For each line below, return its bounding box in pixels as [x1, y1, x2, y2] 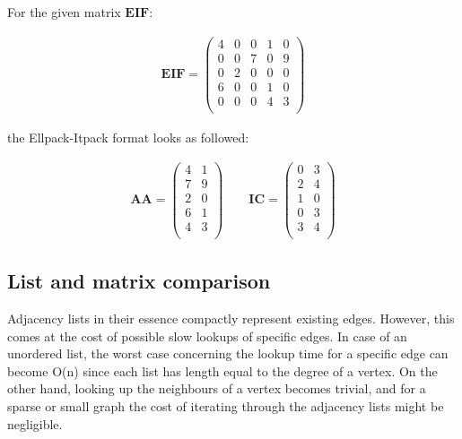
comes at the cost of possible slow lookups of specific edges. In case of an [7, 326, 407, 345]
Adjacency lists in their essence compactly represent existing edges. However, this [7, 308, 455, 327]
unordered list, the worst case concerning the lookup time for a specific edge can [7, 344, 449, 363]
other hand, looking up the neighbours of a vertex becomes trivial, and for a [7, 379, 426, 398]
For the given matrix [7, 3, 121, 21]
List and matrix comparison [7, 267, 271, 295]
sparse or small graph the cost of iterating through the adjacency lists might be [7, 396, 444, 415]
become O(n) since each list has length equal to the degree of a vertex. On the [7, 361, 438, 380]
